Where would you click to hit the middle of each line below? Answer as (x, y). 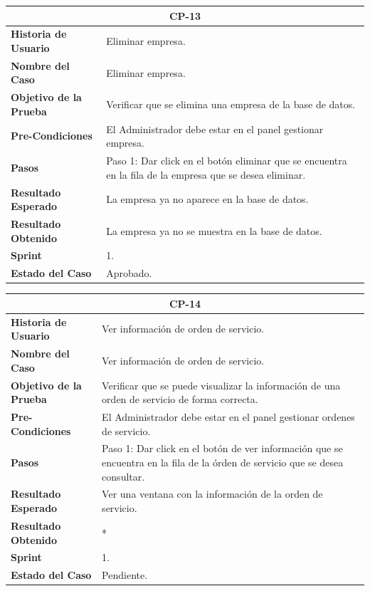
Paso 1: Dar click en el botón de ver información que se (222, 448)
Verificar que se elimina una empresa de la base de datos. (231, 104)
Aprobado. (129, 273)
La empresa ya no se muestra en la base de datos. (214, 230)
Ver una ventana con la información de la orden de (212, 494)
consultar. (123, 476)
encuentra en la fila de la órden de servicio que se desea (223, 462)
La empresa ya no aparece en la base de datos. (207, 199)
